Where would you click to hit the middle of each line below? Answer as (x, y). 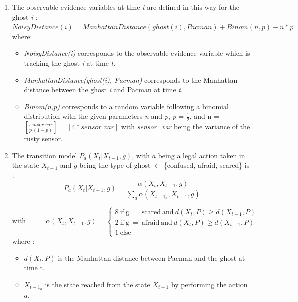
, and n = (204, 116)
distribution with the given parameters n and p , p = (104, 116)
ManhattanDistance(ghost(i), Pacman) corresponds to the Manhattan (131, 79)
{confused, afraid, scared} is (207, 165)
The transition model (44, 155)
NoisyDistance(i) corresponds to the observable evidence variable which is (137, 53)
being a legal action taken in (202, 155)
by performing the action (209, 284)
